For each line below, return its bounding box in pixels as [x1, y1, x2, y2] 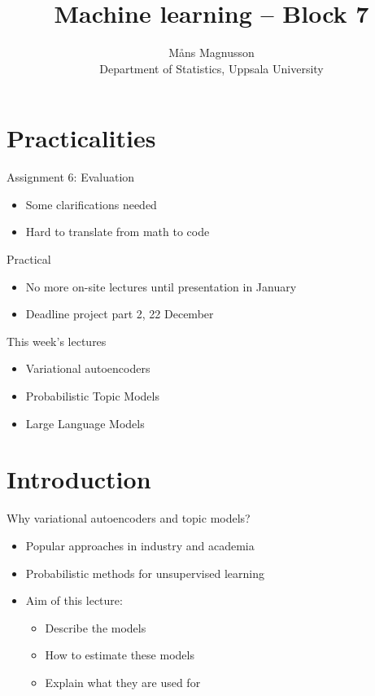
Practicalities [7, 121, 156, 155]
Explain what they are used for [45, 673, 201, 690]
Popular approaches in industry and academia [25, 536, 255, 554]
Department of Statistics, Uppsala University [99, 59, 324, 77]
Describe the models [45, 619, 146, 636]
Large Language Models [25, 414, 145, 431]
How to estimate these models [45, 646, 194, 663]
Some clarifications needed [25, 195, 157, 212]
